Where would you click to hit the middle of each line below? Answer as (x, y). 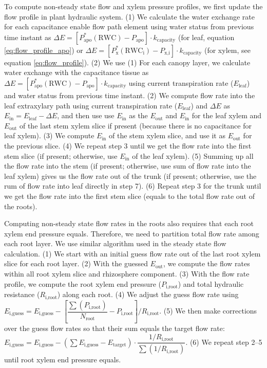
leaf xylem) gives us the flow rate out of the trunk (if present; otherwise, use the (130, 176)
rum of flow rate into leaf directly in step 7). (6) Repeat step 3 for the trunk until (133, 186)
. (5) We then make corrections (208, 310)
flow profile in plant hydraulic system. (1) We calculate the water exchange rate (129, 16)
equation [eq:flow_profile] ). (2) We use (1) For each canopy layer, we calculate (127, 62)
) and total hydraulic (211, 283)
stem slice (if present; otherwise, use (61, 155)
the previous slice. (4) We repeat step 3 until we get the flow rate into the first (128, 145)
